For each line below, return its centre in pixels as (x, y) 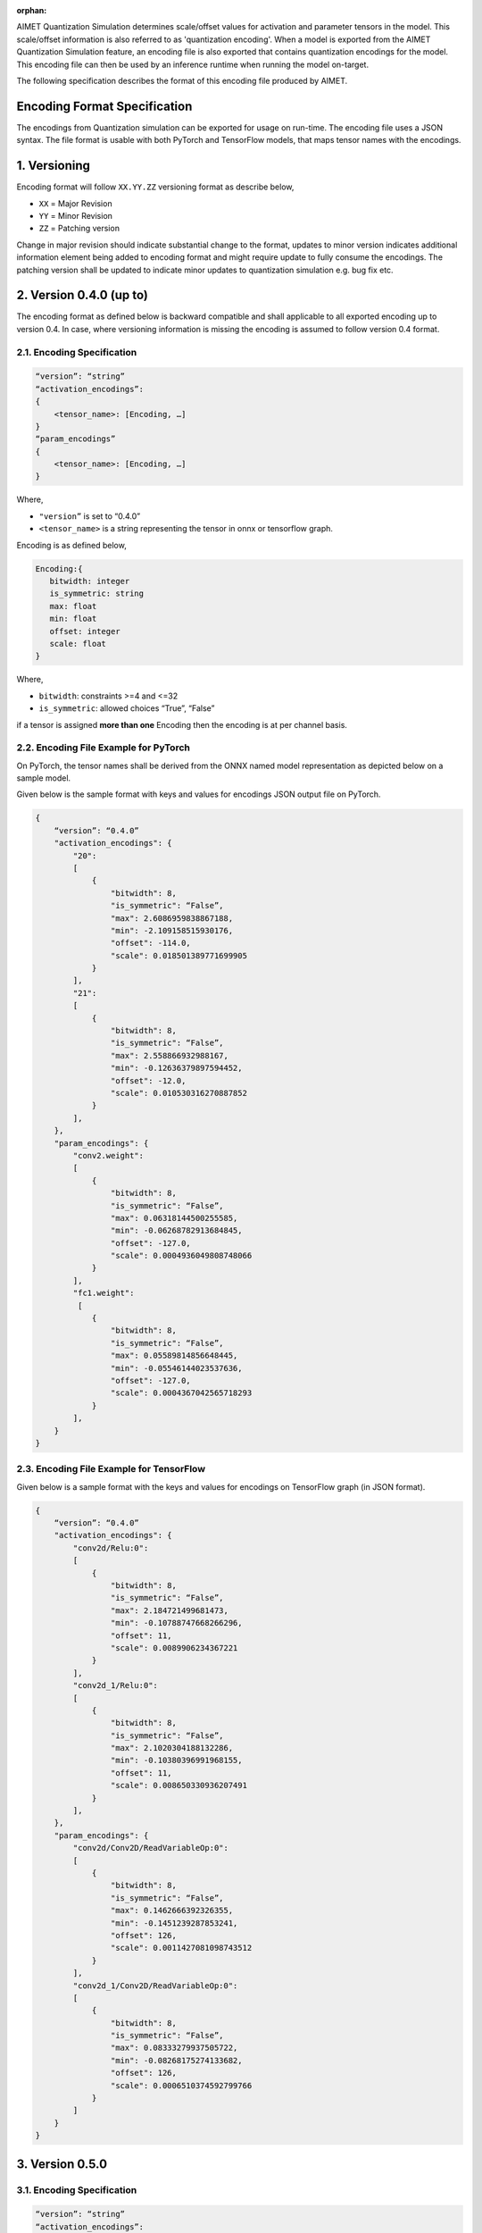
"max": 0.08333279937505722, (174, 2048)
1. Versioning (54, 166)
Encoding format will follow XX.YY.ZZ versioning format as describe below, (155, 187)
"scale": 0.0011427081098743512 (181, 1948)
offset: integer (85, 631)
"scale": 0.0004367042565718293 (181, 1393)
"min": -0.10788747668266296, (176, 1623)
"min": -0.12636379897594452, (176, 1068)
